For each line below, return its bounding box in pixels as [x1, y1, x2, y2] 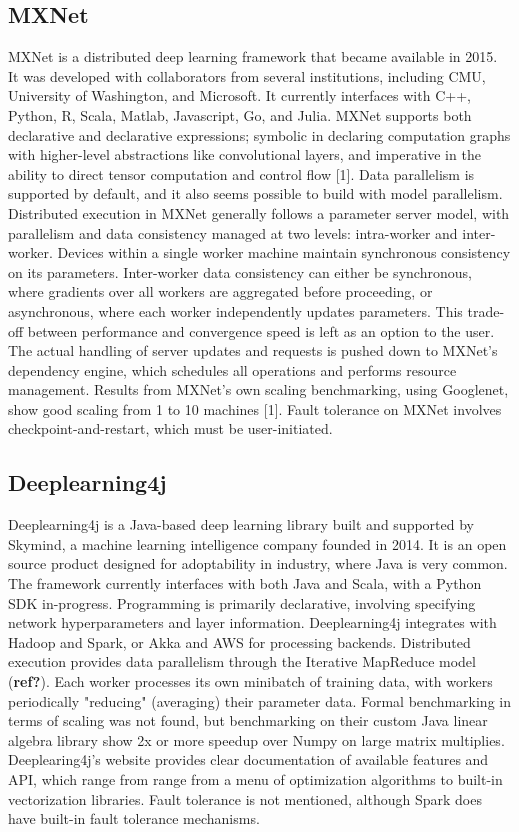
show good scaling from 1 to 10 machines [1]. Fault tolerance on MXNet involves [8, 398, 502, 419]
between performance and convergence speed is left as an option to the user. [27, 320, 495, 341]
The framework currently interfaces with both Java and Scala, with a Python [8, 573, 482, 594]
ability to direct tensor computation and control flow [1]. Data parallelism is [8, 163, 475, 184]
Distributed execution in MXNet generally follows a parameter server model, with [8, 202, 510, 223]
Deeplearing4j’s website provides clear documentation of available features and [8, 749, 489, 770]
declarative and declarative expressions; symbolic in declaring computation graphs [8, 124, 511, 145]
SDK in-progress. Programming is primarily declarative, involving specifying [8, 592, 476, 613]
